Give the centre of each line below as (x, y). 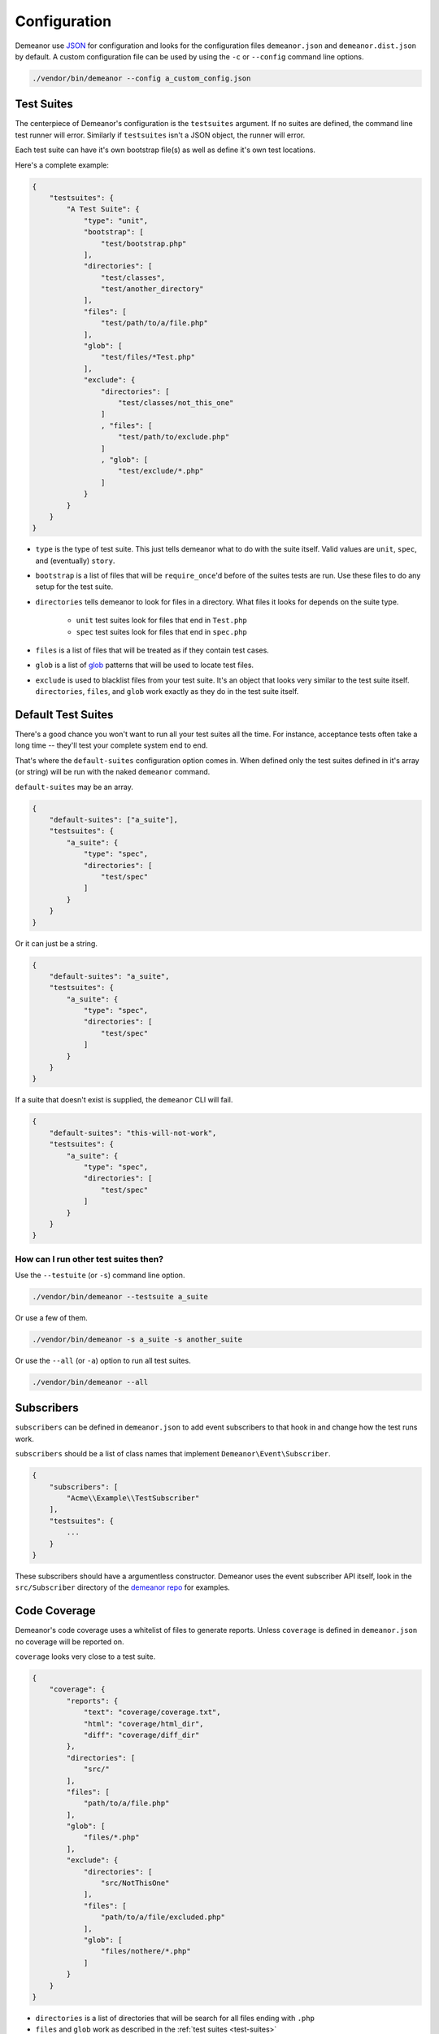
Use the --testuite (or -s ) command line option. (100, 1275)
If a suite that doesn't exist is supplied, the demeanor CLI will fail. (124, 1100)
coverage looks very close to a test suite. (85, 1656)
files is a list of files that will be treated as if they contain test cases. (152, 650)
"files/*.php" (111, 1838)
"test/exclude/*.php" (161, 471)
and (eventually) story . (75, 561)
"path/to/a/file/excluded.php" (163, 1917)
